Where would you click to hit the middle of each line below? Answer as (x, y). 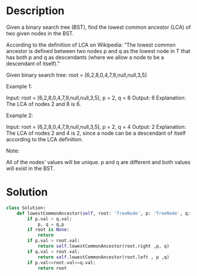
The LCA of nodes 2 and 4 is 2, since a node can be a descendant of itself (96, 133)
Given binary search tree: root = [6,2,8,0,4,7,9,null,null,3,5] (76, 75)
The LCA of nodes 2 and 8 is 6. (44, 104)
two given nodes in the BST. (40, 33)
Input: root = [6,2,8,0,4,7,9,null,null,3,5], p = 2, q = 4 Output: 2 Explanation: (96, 127)
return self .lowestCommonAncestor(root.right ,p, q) (103, 246)
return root (52, 268)
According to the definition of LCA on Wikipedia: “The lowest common (91, 45)
